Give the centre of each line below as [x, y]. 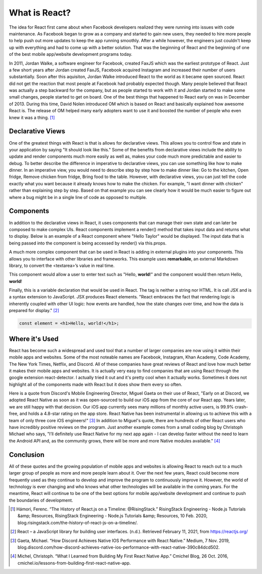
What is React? [40, 13]
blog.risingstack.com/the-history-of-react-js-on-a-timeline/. [78, 523]
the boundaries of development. [41, 500]
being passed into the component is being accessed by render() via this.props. [88, 243]
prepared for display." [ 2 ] [34, 311]
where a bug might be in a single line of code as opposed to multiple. [78, 197]
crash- [241, 407]
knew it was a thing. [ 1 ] [32, 117]
